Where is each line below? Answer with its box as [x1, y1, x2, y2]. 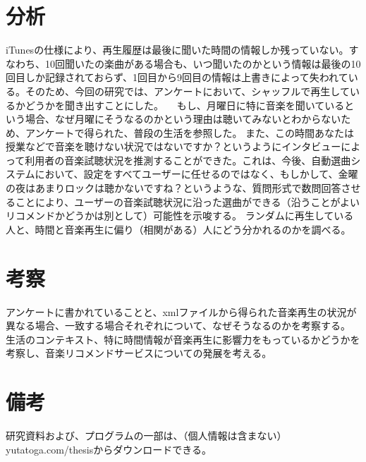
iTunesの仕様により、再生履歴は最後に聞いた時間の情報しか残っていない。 [6, 42, 349, 57]
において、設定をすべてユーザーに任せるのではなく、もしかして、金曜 [35, 166, 358, 181]
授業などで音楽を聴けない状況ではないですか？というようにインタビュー [6, 139, 341, 154]
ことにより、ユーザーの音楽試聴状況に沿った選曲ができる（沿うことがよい [15, 194, 360, 209]
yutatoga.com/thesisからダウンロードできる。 [6, 442, 212, 456]
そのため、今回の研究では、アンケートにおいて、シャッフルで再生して [25, 83, 350, 98]
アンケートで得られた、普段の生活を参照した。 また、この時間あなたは [25, 125, 355, 140]
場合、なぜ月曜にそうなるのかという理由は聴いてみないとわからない [25, 111, 341, 126]
